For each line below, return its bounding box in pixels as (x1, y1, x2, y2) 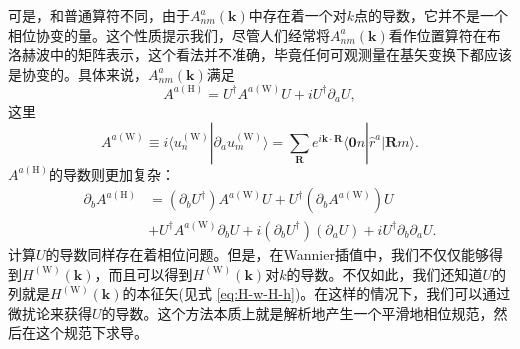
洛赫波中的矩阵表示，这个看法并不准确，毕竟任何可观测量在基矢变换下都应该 (8, 44, 512, 65)
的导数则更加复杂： (48, 163, 175, 184)
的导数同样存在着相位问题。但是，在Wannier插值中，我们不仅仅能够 (45, 243, 489, 264)
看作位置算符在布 (388, 24, 501, 45)
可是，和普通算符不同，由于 (8, 5, 190, 25)
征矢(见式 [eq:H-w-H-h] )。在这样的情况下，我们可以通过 (150, 283, 511, 304)
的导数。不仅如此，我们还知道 (286, 263, 483, 284)
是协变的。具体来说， (8, 63, 148, 84)
